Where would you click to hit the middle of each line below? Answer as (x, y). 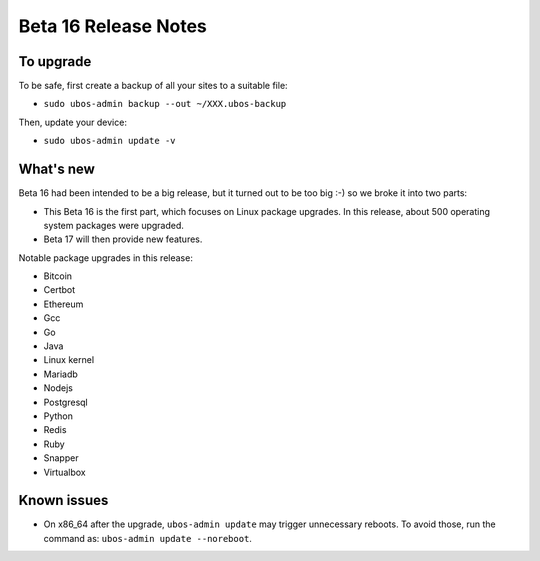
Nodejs (58, 388)
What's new (56, 169)
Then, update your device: (72, 122)
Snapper (61, 458)
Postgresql (66, 402)
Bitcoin (58, 276)
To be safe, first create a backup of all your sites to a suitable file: (153, 86)
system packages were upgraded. (114, 225)
